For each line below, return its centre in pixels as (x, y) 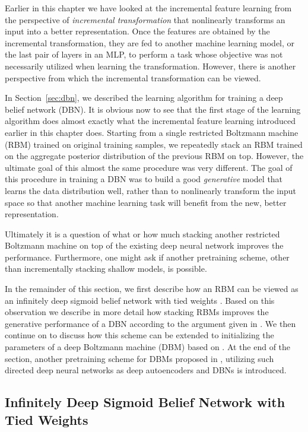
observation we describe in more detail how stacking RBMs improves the (137, 312)
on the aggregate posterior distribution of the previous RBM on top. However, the (154, 156)
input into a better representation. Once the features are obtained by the (137, 31)
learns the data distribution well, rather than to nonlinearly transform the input (150, 190)
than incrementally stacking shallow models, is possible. (106, 269)
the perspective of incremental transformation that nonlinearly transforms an (145, 19)
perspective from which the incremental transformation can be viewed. (133, 77)
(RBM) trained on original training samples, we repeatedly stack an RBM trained (154, 144)
